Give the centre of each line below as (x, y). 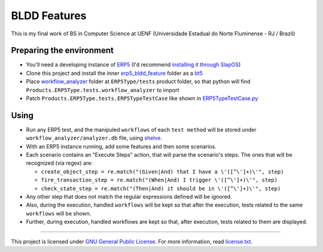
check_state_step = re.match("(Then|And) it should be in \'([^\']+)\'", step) (161, 188)
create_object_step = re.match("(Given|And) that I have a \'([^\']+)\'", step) (162, 171)
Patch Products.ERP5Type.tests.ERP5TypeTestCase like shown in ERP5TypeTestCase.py (142, 98)
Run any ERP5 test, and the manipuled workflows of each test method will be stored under (141, 129)
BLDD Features (49, 16)
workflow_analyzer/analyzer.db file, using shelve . (94, 138)
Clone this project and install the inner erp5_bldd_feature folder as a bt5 (114, 73)
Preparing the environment (62, 51)
